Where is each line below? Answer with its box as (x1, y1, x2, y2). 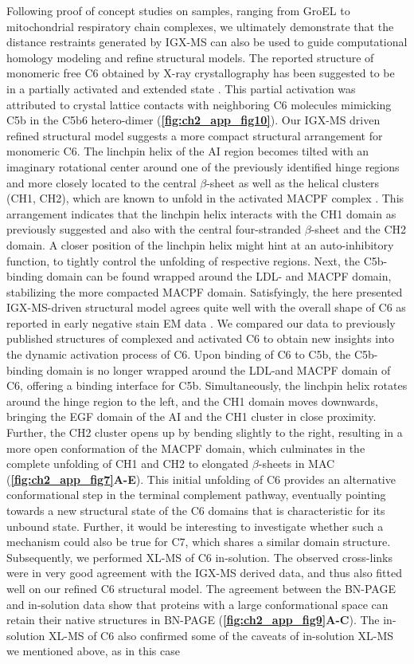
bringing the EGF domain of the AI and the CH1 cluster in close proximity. (6, 408, 377, 425)
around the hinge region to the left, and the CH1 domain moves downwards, (6, 392, 378, 409)
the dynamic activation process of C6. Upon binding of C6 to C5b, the (6, 346, 351, 363)
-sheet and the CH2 (310, 221, 407, 238)
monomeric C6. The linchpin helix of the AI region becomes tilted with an (6, 143, 369, 159)
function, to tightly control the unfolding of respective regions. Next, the (6, 252, 361, 269)
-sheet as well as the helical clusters (206, 174, 380, 191)
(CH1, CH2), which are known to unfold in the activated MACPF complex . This (6, 190, 404, 206)
